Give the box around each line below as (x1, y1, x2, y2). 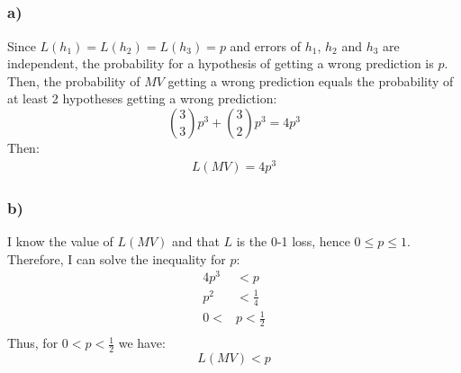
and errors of (230, 36, 301, 55)
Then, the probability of (7, 71, 140, 90)
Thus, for (7, 333, 59, 352)
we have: (118, 333, 166, 352)
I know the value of (7, 231, 113, 250)
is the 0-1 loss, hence (236, 231, 350, 250)
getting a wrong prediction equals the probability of (167, 71, 454, 90)
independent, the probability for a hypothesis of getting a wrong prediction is (7, 54, 434, 73)
